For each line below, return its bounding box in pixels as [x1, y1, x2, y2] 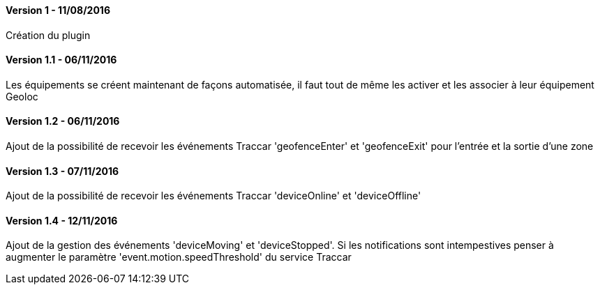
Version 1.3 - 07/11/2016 [6, 165, 119, 177]
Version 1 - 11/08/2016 [6, 4, 110, 16]
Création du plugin [6, 29, 91, 41]
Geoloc [6, 90, 38, 102]
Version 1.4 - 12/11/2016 [6, 214, 118, 227]
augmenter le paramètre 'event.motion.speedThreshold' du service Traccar [6, 251, 352, 264]
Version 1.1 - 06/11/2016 [6, 54, 117, 66]
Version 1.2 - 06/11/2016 [6, 115, 120, 128]
